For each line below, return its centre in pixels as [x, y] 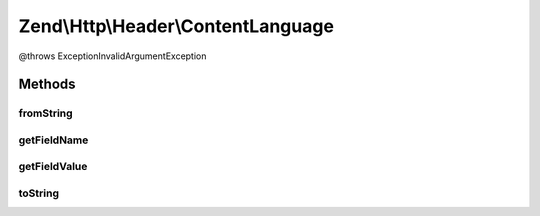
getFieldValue [53, 167]
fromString [46, 113]
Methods [47, 84]
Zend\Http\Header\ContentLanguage [176, 26]
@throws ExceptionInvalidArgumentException [112, 56]
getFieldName [53, 140]
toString [39, 193]
